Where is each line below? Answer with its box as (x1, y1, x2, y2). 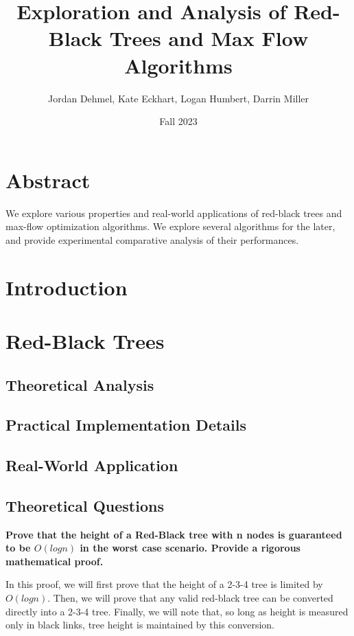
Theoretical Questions (5, 495, 164, 516)
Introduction (5, 273, 128, 301)
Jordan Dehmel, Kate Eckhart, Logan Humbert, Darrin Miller (47, 91, 309, 105)
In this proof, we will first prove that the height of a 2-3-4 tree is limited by (5, 577, 323, 591)
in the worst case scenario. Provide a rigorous (80, 541, 300, 555)
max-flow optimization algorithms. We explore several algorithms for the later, (5, 219, 335, 234)
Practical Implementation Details (5, 414, 247, 435)
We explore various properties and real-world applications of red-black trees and (5, 205, 342, 220)
